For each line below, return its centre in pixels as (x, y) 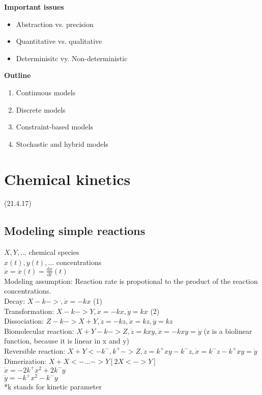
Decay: (15, 300)
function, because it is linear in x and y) (67, 341)
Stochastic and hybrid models (62, 143)
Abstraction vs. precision (55, 24)
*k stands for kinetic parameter (53, 387)
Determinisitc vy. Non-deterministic (72, 58)
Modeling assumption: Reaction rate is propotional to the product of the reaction (131, 281)
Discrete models (41, 109)
